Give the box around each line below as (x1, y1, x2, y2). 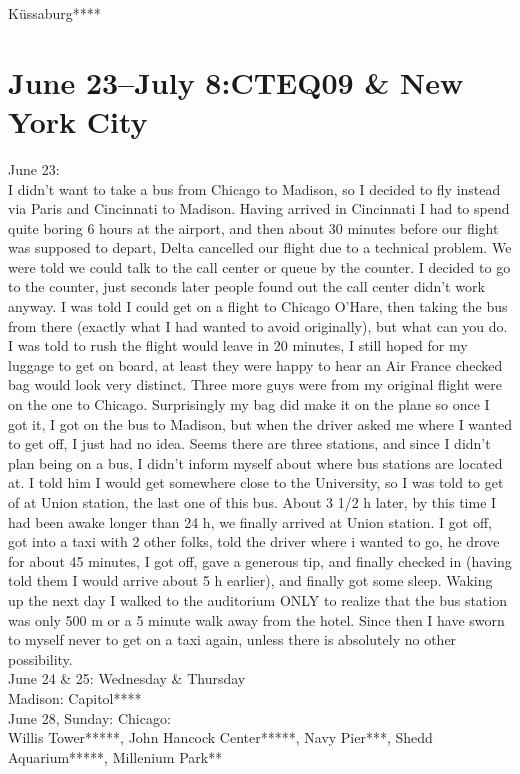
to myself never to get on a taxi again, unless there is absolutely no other (8, 629, 457, 650)
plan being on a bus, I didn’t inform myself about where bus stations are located (8, 452, 503, 473)
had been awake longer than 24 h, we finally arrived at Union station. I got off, (8, 511, 492, 532)
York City (8, 100, 148, 141)
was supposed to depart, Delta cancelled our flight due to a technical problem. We (8, 237, 512, 258)
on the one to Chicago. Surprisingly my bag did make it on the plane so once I (8, 394, 490, 415)
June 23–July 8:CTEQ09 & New (8, 61, 464, 102)
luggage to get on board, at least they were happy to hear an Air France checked (8, 354, 503, 375)
